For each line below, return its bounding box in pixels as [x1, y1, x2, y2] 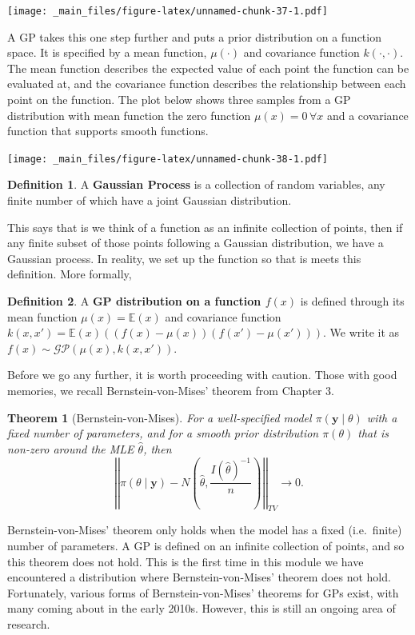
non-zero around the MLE [7, 440, 134, 457]
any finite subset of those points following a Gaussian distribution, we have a [7, 234, 384, 251]
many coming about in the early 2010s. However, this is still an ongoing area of [7, 600, 396, 617]
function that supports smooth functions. [7, 122, 209, 139]
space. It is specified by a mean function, [7, 44, 207, 61]
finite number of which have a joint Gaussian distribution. [7, 192, 292, 209]
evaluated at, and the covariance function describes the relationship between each [7, 75, 406, 92]
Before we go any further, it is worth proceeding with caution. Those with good [7, 366, 397, 383]
